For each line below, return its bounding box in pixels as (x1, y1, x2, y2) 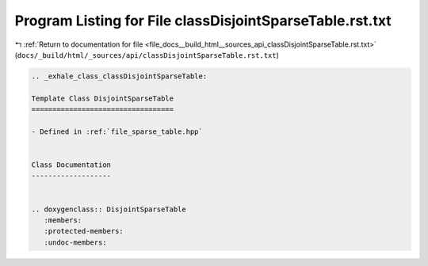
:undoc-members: (44, 237, 107, 247)
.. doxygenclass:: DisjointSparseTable (31, 204, 186, 214)
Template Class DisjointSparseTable (31, 93, 174, 103)
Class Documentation (31, 161, 111, 169)
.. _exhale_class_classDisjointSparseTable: (31, 71, 208, 81)
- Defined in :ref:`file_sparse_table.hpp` (31, 127, 204, 136)
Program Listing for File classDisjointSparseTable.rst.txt (14, 12, 392, 29)
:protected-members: (44, 226, 124, 236)
